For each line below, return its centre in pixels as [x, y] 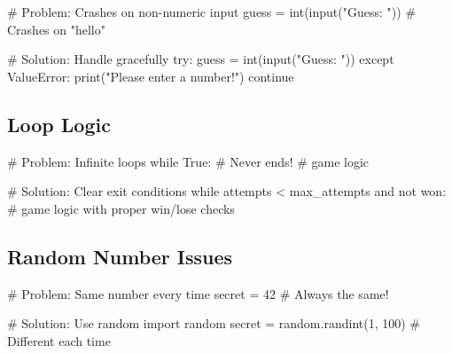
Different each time [59, 340]
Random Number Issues [120, 256]
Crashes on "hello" [56, 29]
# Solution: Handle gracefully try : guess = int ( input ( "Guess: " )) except [201, 59]
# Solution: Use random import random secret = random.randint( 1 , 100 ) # [214, 323]
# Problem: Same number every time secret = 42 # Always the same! [198, 293]
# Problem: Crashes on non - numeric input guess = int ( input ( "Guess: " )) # [212, 12]
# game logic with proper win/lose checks [121, 208]
